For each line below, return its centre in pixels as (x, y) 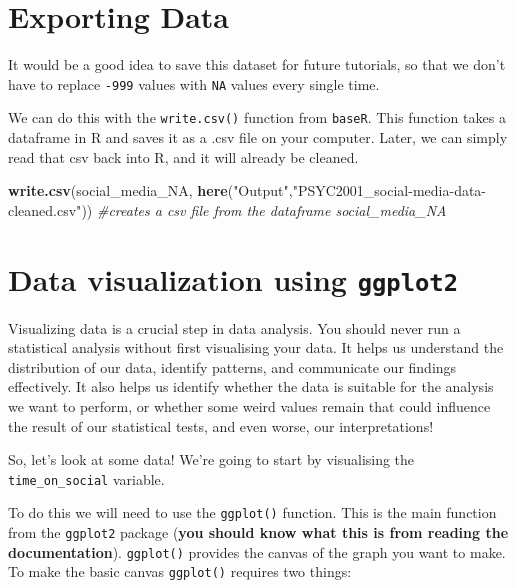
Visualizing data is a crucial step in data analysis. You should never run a (234, 327)
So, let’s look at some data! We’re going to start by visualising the (211, 459)
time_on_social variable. (86, 478)
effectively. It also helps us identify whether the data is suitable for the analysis (251, 386)
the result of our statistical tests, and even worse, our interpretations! (221, 425)
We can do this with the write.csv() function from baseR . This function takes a (257, 117)
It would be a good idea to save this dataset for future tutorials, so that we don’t (257, 64)
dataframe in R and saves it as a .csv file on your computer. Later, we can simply (258, 137)
